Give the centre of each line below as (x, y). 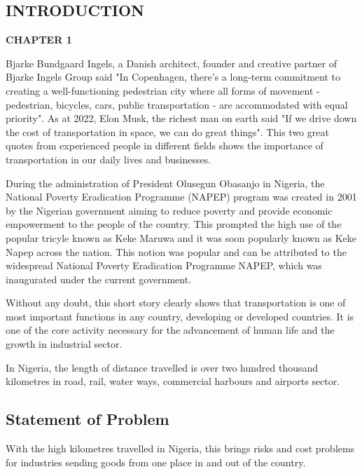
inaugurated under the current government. (99, 279)
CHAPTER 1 (39, 40)
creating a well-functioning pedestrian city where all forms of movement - (163, 90)
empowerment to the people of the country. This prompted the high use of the (174, 224)
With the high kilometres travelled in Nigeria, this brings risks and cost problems (180, 448)
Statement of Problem (88, 419)
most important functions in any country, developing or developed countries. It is (180, 316)
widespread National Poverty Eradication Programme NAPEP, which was (164, 265)
